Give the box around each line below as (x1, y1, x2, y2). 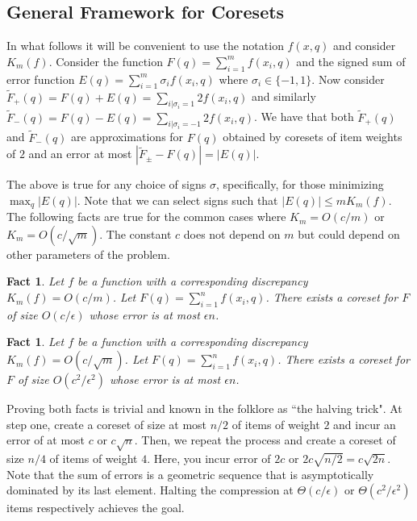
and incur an (333, 415, 396, 432)
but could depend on (298, 225, 400, 242)
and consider (333, 37, 396, 54)
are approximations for (71, 128, 184, 145)
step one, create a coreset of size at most (6, 415, 207, 432)
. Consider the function (48, 52, 163, 69)
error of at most (6, 431, 85, 448)
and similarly (252, 88, 316, 105)
